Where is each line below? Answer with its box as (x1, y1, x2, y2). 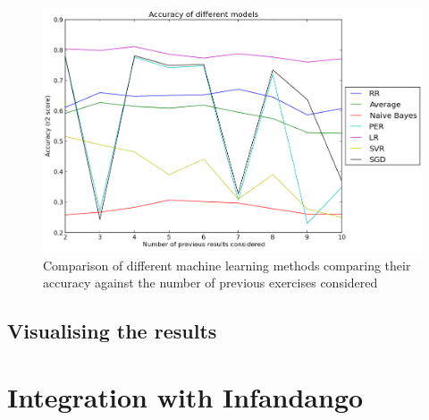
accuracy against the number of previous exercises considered (43, 273, 378, 292)
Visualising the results (7, 317, 217, 345)
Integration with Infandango (7, 378, 364, 415)
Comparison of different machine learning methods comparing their (43, 255, 411, 274)
